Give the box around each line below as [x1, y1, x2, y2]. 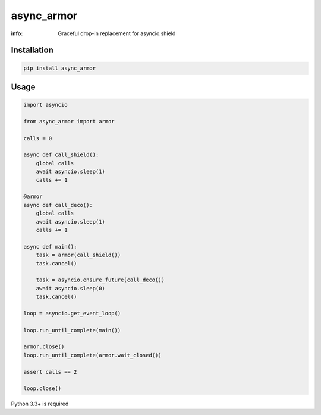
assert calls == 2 [23, 368, 77, 375]
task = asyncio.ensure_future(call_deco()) [36, 277, 165, 283]
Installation [11, 45, 53, 55]
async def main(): [23, 243, 77, 250]
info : [11, 30, 23, 37]
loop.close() [23, 385, 62, 392]
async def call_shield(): [23, 151, 99, 158]
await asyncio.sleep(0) [36, 285, 105, 292]
